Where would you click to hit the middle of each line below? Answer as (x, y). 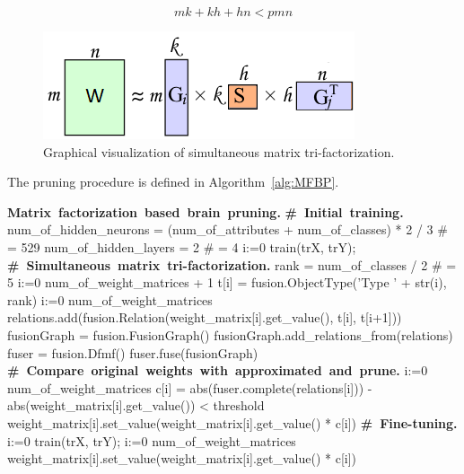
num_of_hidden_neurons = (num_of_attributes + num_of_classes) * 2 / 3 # (228, 229)
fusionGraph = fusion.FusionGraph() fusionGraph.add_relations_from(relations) (230, 334)
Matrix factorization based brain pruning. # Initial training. (206, 211)
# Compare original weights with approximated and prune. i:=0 (218, 370)
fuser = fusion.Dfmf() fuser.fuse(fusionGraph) (133, 352)
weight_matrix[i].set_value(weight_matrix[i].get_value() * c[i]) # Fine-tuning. (232, 422)
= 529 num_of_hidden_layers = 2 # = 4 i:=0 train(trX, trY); (182, 246)
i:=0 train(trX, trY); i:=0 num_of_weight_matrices (152, 440)
